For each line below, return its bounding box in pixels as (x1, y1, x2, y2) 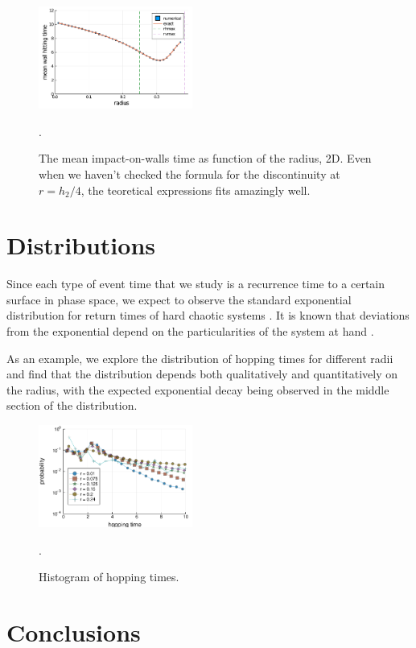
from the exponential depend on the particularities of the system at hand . (6, 323, 374, 339)
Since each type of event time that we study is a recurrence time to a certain (6, 275, 385, 292)
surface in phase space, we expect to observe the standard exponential (6, 291, 352, 307)
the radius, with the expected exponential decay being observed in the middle (6, 381, 389, 398)
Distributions (6, 229, 155, 262)
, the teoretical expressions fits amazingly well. (80, 181, 311, 198)
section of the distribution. (6, 397, 138, 414)
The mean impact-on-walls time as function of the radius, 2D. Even (39, 150, 372, 167)
